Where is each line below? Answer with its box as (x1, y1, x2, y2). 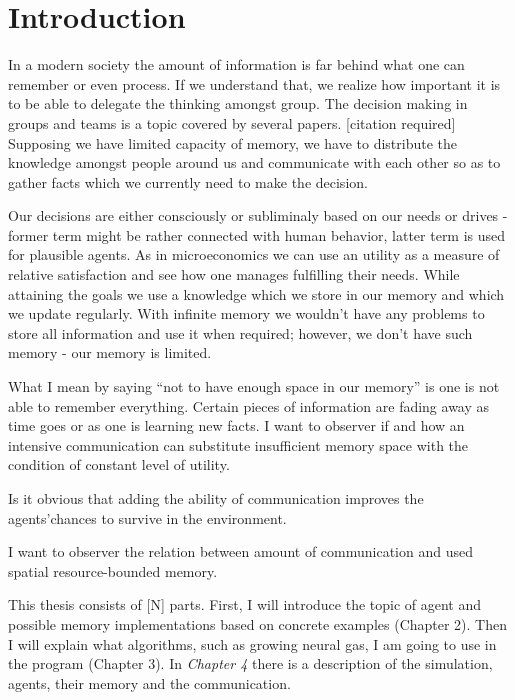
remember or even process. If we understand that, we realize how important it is (8, 73, 501, 94)
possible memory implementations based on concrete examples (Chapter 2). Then (8, 613, 508, 634)
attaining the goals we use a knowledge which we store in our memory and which (8, 283, 505, 304)
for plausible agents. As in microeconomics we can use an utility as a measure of (8, 244, 500, 265)
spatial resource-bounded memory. (8, 560, 218, 581)
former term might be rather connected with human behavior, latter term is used (8, 224, 506, 245)
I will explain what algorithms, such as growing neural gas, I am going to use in (8, 633, 497, 654)
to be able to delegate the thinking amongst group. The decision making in (8, 93, 468, 114)
